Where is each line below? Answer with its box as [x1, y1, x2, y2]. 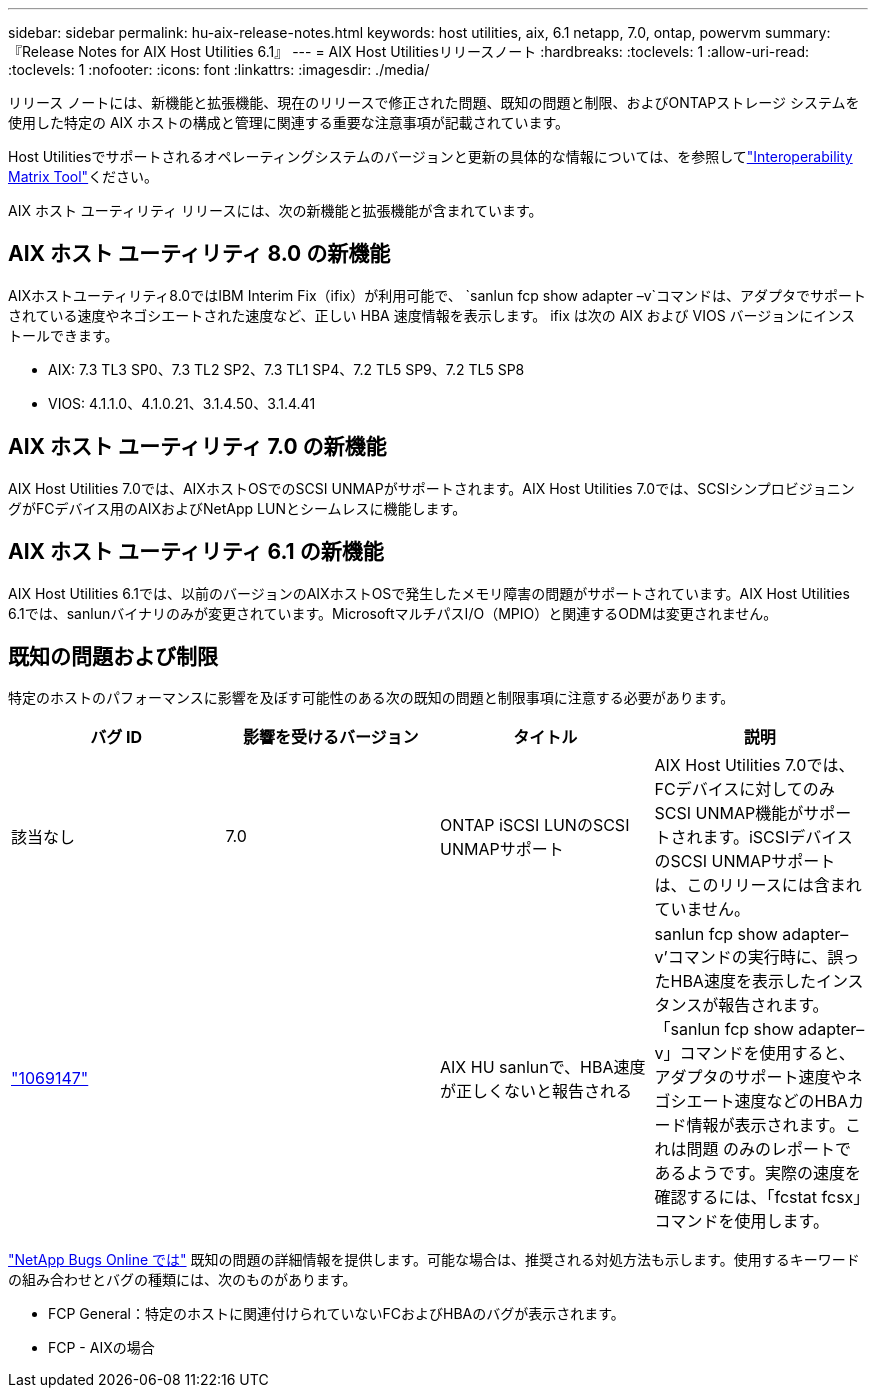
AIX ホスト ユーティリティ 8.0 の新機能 [8, 241, 391, 267]
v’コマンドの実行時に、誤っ [654, 947, 860, 968]
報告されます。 [718, 995, 829, 1016]
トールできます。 [8, 326, 119, 344]
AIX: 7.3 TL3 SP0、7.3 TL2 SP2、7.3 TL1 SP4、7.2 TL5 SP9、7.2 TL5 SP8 [48, 360, 525, 378]
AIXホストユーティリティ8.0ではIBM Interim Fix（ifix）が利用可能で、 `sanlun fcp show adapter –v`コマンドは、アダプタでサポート [8, 286, 867, 304]
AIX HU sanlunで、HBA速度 [440, 1057, 646, 1078]
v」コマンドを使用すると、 [654, 1043, 855, 1064]
